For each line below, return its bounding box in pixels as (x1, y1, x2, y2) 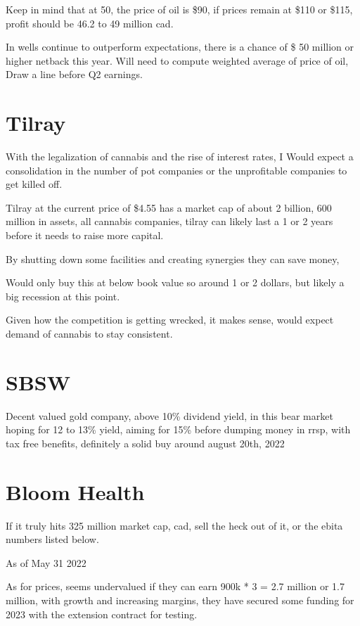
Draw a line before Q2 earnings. (6, 67, 143, 82)
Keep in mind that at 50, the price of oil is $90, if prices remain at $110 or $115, (6, 2, 353, 16)
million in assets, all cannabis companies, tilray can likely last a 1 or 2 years (6, 214, 333, 229)
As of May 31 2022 (6, 555, 86, 570)
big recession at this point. (6, 288, 120, 303)
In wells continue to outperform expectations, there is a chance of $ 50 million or (6, 39, 354, 54)
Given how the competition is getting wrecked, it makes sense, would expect (6, 312, 334, 327)
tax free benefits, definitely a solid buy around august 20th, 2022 (6, 435, 285, 450)
